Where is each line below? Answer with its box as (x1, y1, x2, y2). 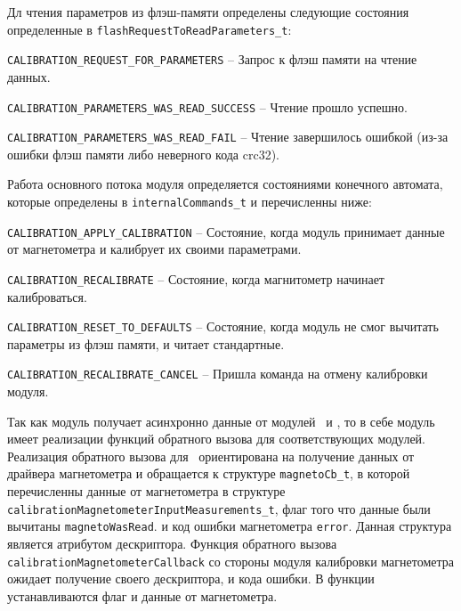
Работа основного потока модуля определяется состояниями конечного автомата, (7, 175, 443, 193)
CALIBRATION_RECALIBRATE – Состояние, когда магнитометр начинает (7, 269, 384, 288)
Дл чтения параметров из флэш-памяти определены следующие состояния (7, 3, 409, 20)
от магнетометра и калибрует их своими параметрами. (7, 240, 302, 258)
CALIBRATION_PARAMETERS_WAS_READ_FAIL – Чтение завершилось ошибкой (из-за (7, 127, 449, 146)
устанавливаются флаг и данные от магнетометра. (7, 586, 278, 605)
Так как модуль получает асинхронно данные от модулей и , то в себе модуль (7, 411, 435, 430)
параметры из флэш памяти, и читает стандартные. (7, 334, 285, 353)
